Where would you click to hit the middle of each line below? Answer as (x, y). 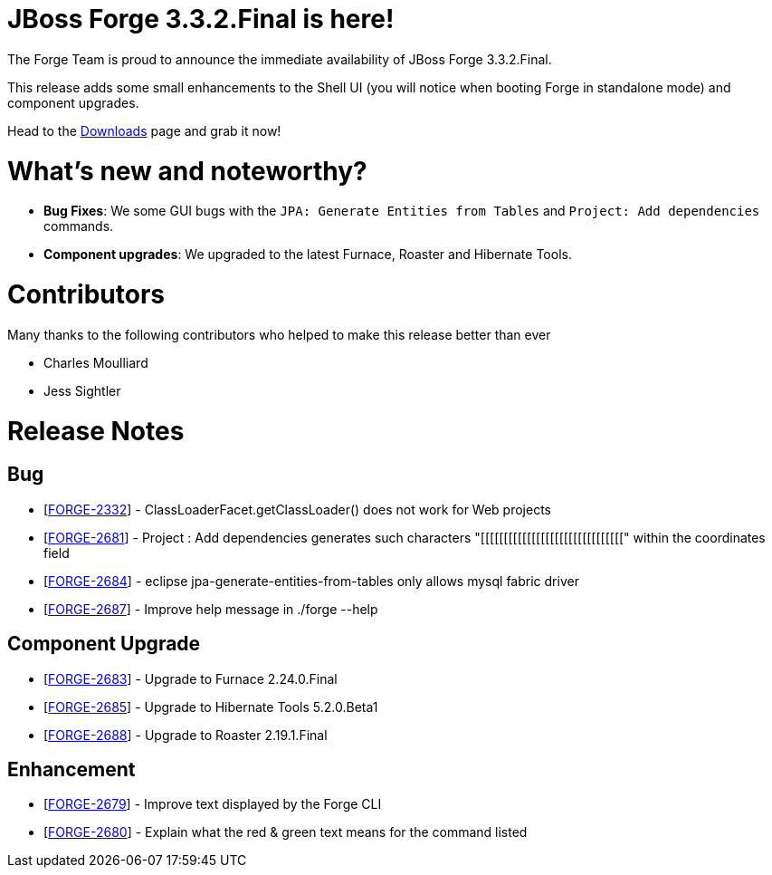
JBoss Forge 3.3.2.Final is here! (201, 19)
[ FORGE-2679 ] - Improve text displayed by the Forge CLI (213, 804)
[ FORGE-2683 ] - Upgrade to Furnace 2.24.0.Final (191, 678)
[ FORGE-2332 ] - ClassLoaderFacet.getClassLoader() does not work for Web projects (297, 509)
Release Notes (96, 431)
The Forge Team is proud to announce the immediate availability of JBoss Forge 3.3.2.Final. (280, 59)
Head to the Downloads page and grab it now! (144, 130)
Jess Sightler (82, 390)
